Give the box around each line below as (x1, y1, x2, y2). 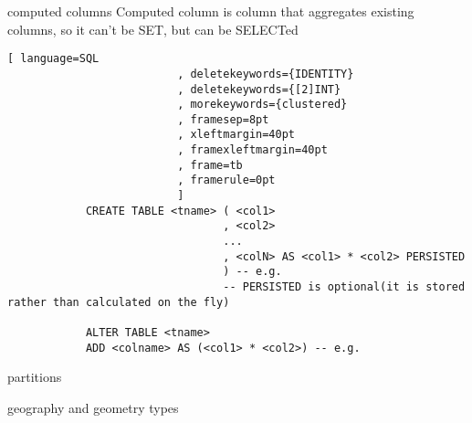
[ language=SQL (7, 52, 100, 66)
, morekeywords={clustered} (177, 98, 348, 111)
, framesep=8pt (177, 112, 269, 126)
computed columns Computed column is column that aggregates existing (7, 2, 414, 20)
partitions (7, 367, 62, 386)
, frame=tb (177, 158, 243, 172)
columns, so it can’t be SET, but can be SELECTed (7, 19, 299, 38)
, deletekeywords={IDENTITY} (177, 67, 354, 80)
